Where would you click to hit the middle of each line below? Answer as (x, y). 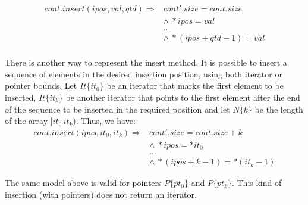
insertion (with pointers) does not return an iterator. (101, 194)
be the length (279, 109)
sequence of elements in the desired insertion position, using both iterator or (144, 74)
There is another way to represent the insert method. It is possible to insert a (146, 62)
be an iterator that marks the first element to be (195, 86)
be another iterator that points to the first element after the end (183, 97)
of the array (26, 121)
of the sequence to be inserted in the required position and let (117, 109)
